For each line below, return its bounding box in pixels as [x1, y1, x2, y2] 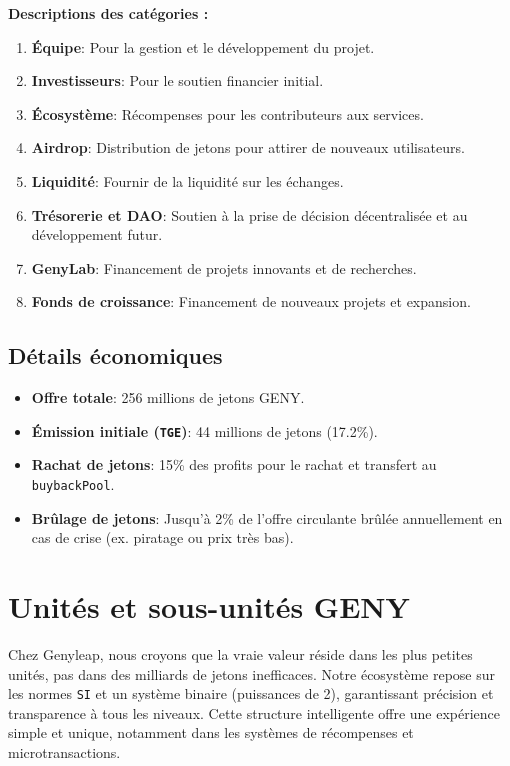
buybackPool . [31, 473, 115, 494]
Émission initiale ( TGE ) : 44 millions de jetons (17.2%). [31, 420, 378, 441]
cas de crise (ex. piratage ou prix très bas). [31, 527, 294, 548]
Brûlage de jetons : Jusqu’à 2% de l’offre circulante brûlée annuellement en [31, 507, 503, 528]
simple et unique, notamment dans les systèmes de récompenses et [8, 722, 414, 743]
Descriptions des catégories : [8, 3, 209, 23]
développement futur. [31, 224, 163, 245]
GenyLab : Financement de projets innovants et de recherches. [31, 257, 417, 278]
